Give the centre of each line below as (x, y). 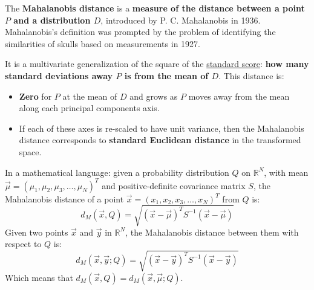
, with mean (286, 172)
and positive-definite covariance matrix (174, 185)
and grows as (154, 96)
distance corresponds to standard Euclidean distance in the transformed (160, 140)
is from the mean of (166, 75)
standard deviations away (59, 75)
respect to (23, 244)
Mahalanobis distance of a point (64, 198)
